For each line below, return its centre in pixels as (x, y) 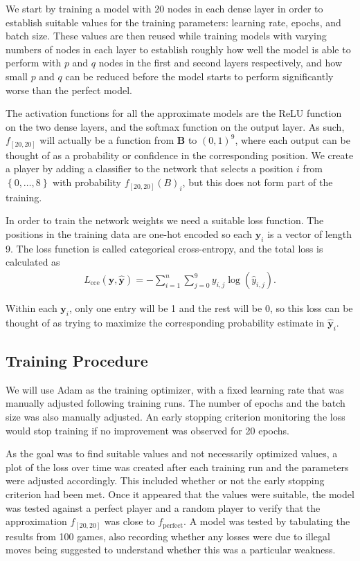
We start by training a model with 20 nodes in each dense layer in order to (164, 8)
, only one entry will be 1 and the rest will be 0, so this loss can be (211, 308)
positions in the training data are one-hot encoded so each (129, 234)
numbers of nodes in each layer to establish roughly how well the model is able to (178, 49)
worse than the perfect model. (69, 90)
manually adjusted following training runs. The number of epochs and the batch (175, 403)
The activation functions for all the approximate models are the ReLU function (174, 113)
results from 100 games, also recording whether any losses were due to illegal (168, 536)
